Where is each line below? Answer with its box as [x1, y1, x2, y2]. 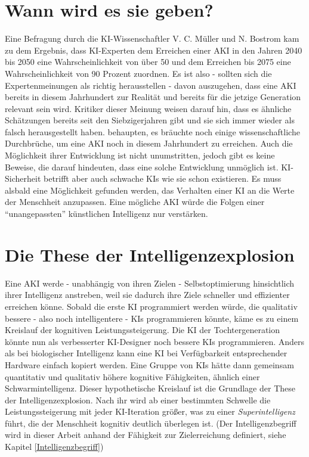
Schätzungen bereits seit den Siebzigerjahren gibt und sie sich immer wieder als [5, 114, 295, 126]
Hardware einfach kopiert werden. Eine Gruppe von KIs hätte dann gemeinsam [5, 358, 294, 371]
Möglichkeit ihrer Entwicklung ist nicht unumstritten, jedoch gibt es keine [5, 149, 275, 161]
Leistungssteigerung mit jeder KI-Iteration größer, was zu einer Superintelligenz [5, 405, 295, 418]
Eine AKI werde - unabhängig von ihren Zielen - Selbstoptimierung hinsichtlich [5, 276, 295, 289]
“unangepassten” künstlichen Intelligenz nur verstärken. [5, 207, 208, 220]
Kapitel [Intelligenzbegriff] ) [5, 440, 104, 453]
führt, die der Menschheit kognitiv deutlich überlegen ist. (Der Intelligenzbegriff [5, 416, 296, 429]
